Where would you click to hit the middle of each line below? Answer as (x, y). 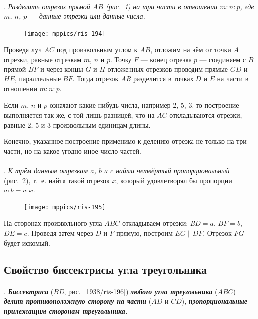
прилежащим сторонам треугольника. (66, 310)
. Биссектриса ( (29, 291)
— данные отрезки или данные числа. (87, 16)
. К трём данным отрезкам (46, 170)
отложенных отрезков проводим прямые (168, 69)
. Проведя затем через (60, 233)
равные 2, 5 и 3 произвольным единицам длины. (77, 124)
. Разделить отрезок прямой (47, 6)
